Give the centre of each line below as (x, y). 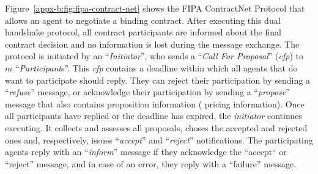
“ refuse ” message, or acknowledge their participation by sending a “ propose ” (147, 92)
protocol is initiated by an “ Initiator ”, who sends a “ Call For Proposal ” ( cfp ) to (154, 56)
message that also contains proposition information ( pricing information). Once (155, 103)
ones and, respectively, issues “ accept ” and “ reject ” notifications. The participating (159, 140)
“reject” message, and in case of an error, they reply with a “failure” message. (151, 163)
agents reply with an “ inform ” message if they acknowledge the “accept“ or (146, 152)
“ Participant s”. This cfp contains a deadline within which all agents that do (156, 67)
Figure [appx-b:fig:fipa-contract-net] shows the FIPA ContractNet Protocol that (155, 8)
